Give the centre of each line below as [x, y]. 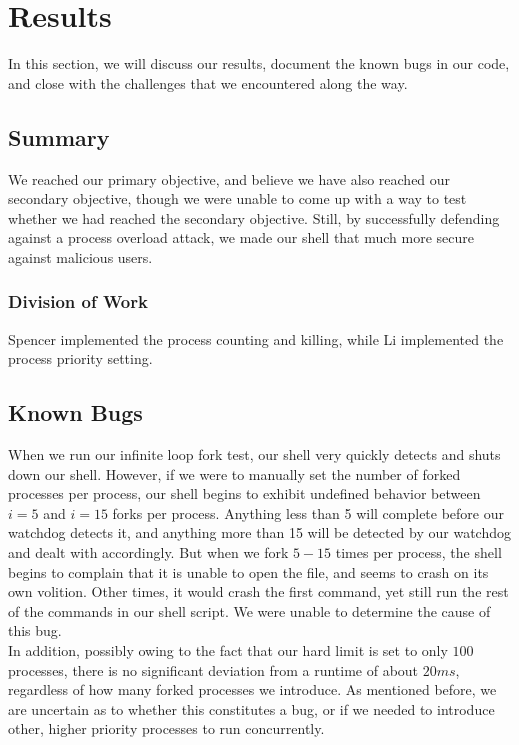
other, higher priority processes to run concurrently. [166, 728]
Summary [59, 136]
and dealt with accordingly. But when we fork [148, 552]
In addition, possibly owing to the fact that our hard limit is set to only [228, 650]
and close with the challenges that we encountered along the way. [208, 82]
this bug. [35, 630]
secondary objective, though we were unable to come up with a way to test [237, 198]
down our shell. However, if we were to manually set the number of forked [234, 473]
